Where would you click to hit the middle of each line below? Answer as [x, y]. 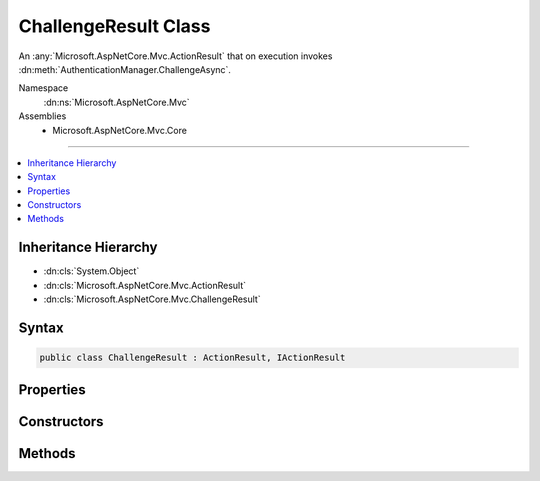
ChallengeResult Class [114, 26]
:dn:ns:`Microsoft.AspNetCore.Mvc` [116, 102]
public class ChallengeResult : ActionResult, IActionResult [192, 358]
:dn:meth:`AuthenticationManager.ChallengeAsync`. [125, 69]
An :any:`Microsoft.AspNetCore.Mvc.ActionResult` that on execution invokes [175, 56]
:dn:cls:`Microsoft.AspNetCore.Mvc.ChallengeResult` [152, 299]
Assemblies [42, 116]
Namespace [43, 88]
